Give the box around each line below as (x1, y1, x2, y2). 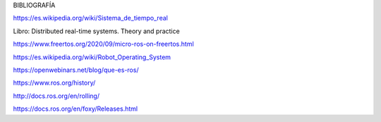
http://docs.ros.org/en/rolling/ (13, 92, 100, 100)
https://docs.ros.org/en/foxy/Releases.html (13, 104, 138, 113)
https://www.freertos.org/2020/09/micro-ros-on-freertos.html (13, 39, 194, 49)
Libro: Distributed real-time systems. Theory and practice (13, 27, 180, 35)
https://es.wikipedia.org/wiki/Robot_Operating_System (13, 53, 171, 61)
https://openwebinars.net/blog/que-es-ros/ (13, 66, 139, 74)
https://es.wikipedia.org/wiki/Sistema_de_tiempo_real (13, 14, 169, 23)
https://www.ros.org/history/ (13, 78, 96, 87)
